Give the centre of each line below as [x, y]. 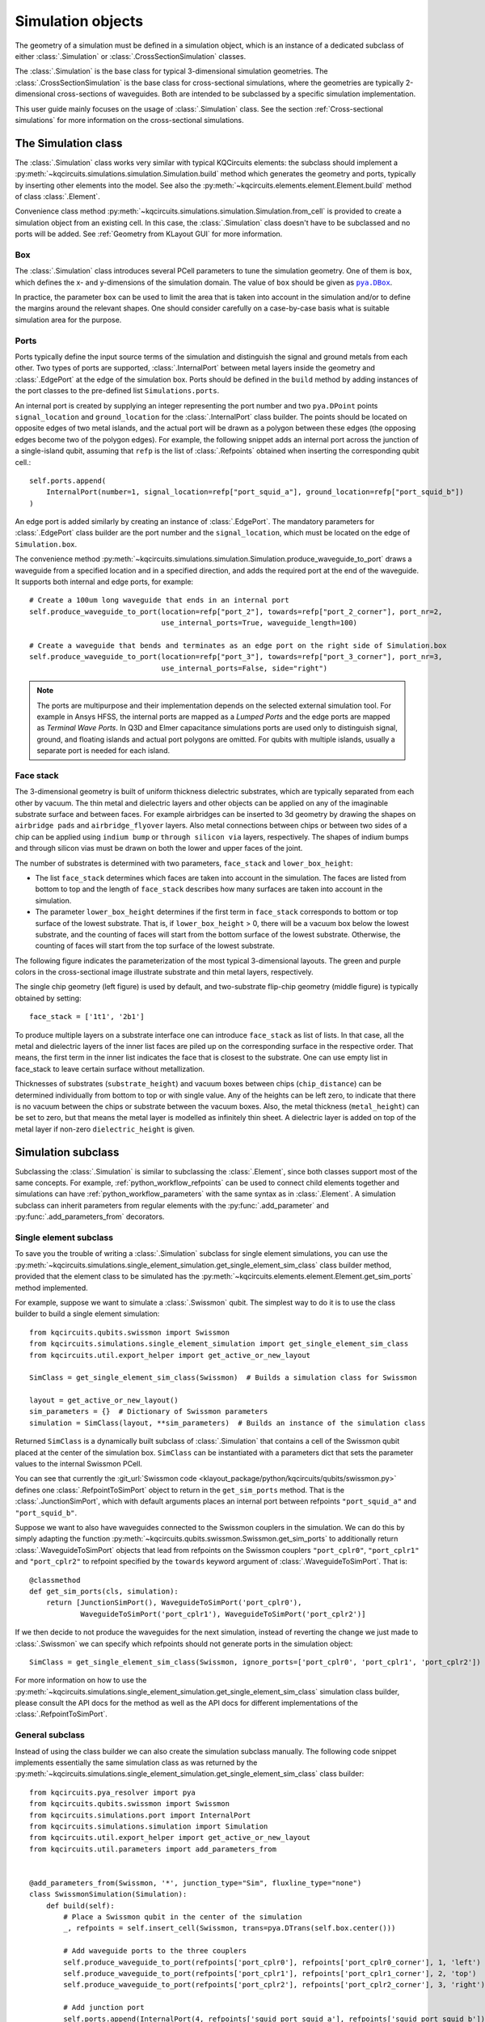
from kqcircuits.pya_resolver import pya [112, 1792]
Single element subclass [64, 1237]
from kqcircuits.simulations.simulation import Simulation [149, 1826]
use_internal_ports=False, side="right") [245, 668]
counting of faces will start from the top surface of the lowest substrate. [155, 945]
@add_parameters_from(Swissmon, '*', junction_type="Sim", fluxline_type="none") [196, 1883]
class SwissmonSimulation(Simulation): [108, 1894]
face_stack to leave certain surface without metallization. [110, 1068]
